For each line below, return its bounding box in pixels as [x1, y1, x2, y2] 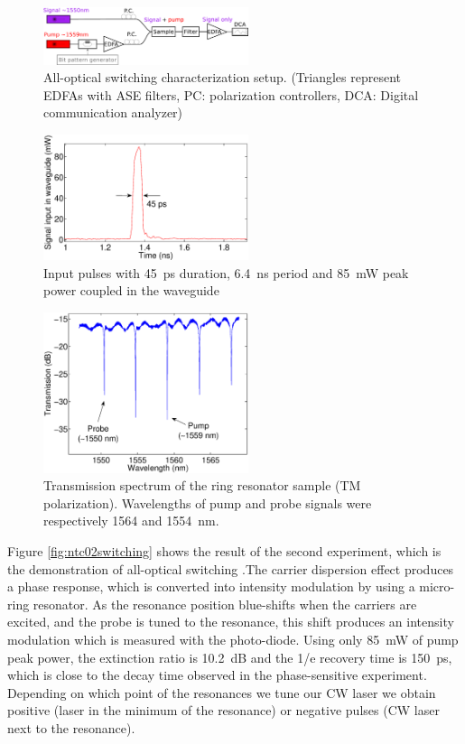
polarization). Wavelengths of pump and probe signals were [43, 493, 372, 512]
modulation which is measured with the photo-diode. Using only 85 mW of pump [7, 629, 459, 648]
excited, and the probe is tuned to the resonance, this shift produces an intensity [7, 612, 454, 631]
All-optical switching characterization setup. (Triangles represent [43, 68, 402, 87]
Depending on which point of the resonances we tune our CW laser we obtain [7, 683, 436, 702]
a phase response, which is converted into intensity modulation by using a [7, 577, 415, 596]
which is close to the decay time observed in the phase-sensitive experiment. [7, 665, 427, 684]
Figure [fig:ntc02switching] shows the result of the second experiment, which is [7, 541, 442, 560]
